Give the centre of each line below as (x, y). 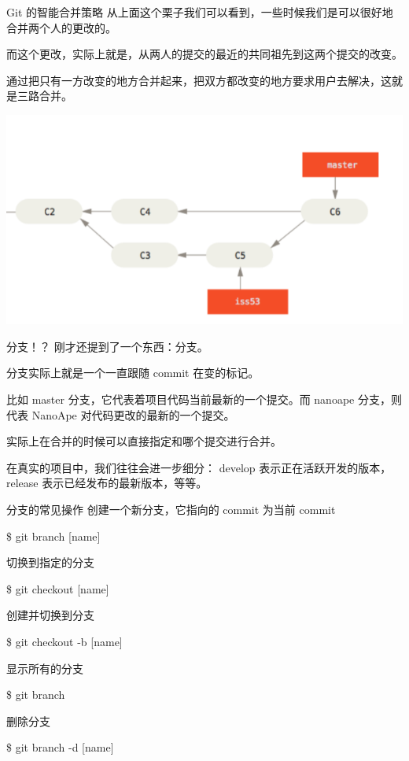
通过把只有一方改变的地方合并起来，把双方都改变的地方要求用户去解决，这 (199, 80)
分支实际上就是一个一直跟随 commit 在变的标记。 (133, 373)
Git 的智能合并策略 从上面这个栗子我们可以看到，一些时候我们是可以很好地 (200, 12)
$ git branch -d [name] (60, 747)
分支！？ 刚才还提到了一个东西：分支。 (107, 346)
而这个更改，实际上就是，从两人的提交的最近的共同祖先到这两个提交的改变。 (204, 54)
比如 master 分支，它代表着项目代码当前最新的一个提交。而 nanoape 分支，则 (204, 399)
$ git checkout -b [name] (64, 641)
